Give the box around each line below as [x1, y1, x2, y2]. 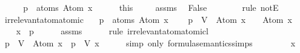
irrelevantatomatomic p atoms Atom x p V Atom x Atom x [4, 13, 292, 25]
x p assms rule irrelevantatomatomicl [16, 25, 208, 37]
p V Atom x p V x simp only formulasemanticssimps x [4, 36, 296, 49]
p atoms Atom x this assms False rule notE [23, 1, 279, 13]
